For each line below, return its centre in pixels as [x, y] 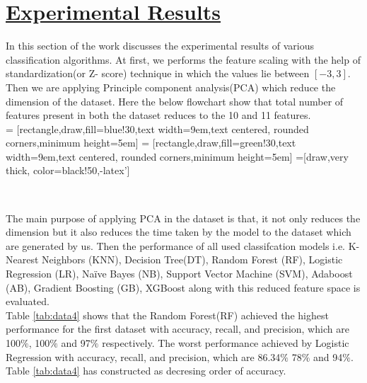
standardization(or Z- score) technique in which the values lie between [158, 73]
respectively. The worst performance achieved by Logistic [226, 343]
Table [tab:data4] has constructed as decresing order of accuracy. [146, 371]
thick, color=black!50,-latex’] [68, 170]
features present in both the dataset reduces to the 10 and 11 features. [158, 115]
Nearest [22, 259]
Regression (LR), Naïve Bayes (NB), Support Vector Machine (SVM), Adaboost [179, 274]
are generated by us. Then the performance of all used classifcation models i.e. [176, 245]
